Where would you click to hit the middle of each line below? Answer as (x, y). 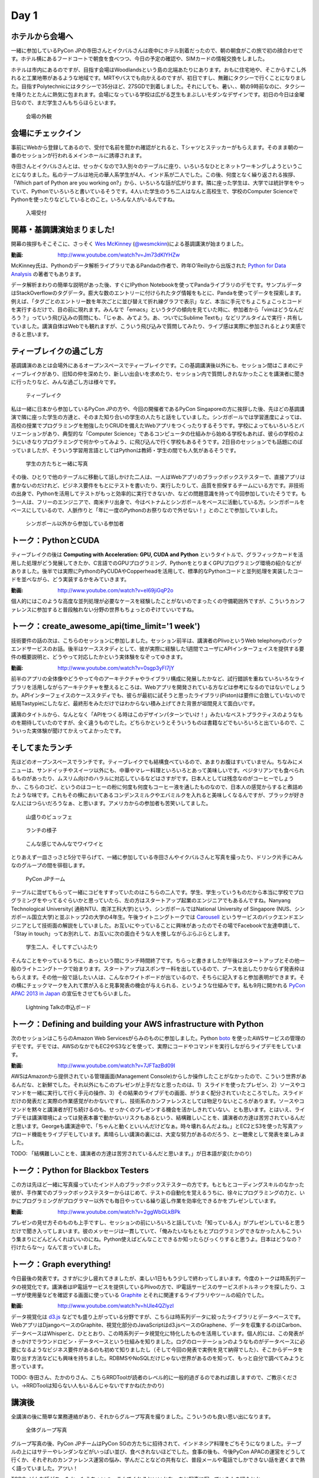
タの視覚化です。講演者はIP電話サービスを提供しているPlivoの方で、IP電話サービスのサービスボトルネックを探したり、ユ (158, 1286)
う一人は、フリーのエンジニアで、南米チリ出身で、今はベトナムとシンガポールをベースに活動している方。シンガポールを (158, 502)
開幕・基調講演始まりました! (63, 230)
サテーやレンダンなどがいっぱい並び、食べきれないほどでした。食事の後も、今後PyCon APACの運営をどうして (171, 1452)
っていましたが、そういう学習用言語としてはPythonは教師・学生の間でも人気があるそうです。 (125, 450)
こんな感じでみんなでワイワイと (64, 844)
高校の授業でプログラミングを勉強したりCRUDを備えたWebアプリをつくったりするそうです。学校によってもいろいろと (155, 425)
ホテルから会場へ (42, 36)
